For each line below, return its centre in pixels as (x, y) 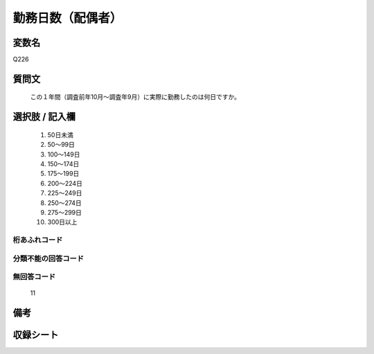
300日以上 (62, 222)
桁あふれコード (38, 240)
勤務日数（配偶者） (68, 18)
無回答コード (34, 277)
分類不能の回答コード (48, 258)
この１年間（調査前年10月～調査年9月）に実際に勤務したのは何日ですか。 (135, 97)
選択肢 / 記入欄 (44, 117)
